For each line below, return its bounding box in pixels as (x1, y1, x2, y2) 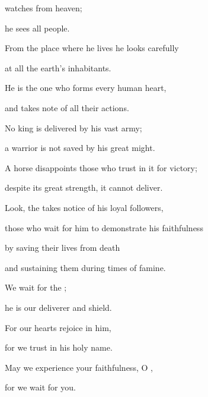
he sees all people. (5, 21, 70, 34)
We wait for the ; (5, 281, 67, 294)
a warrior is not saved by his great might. (5, 141, 155, 154)
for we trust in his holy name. (5, 341, 113, 354)
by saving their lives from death (5, 241, 120, 254)
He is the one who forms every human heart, (5, 81, 167, 94)
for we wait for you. (5, 381, 76, 393)
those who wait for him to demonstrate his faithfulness (5, 221, 203, 234)
